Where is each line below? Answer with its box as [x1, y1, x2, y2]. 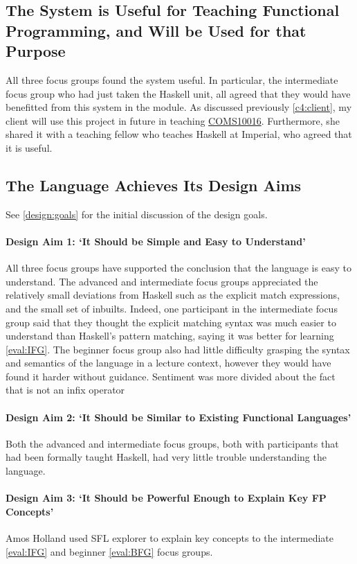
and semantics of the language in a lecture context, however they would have [6, 355, 331, 370]
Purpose [6, 40, 66, 62]
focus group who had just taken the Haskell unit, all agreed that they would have [6, 86, 351, 100]
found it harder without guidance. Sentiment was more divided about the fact [6, 369, 336, 383]
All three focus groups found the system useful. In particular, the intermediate [6, 72, 338, 87]
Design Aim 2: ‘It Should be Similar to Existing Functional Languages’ [6, 409, 351, 424]
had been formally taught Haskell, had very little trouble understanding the [6, 450, 327, 464]
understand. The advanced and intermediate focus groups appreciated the [6, 274, 318, 288]
